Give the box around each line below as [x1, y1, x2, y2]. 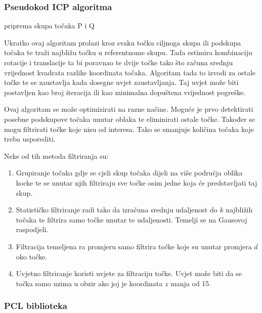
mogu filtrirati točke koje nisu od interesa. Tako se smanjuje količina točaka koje [4, 123, 254, 134]
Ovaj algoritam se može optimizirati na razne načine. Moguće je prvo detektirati [4, 104, 253, 114]
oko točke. [16, 251, 48, 261]
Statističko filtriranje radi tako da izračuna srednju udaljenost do [16, 204, 217, 215]
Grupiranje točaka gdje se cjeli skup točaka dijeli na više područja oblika [16, 167, 243, 178]
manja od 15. [170, 278, 211, 288]
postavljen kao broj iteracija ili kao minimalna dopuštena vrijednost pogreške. [4, 86, 246, 97]
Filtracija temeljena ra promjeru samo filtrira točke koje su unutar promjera [16, 241, 252, 251]
